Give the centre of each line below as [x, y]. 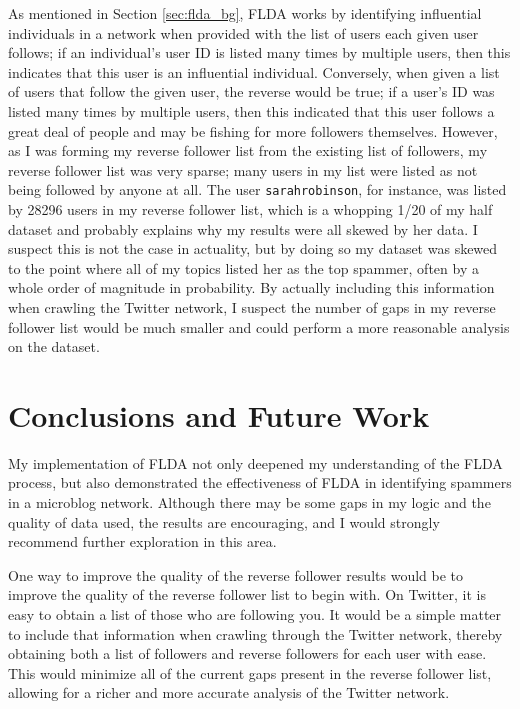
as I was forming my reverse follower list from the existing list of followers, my [248, 150]
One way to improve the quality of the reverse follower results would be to [235, 574]
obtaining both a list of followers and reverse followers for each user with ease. [247, 653]
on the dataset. [54, 346]
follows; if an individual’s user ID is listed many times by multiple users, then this [259, 52]
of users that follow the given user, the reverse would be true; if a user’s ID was [251, 91]
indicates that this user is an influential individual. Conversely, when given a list [254, 71]
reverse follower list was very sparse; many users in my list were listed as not [243, 169]
